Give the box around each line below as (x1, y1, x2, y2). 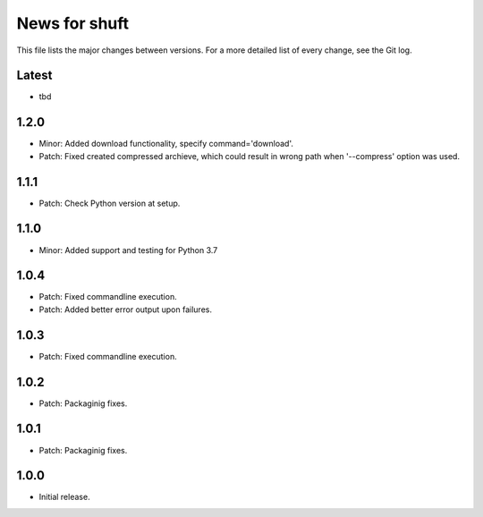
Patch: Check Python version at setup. (38, 198, 181, 208)
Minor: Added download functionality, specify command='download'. (38, 139, 294, 149)
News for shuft (16, 13, 130, 33)
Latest (16, 68, 53, 83)
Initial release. (38, 492, 90, 503)
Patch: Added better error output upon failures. (38, 304, 212, 315)
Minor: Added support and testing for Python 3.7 (38, 244, 218, 255)
